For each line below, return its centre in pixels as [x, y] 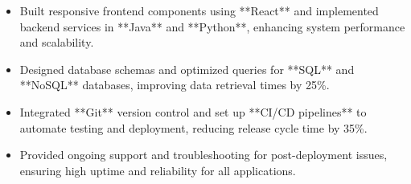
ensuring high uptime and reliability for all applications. [158, 170]
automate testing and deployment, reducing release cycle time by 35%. [193, 127]
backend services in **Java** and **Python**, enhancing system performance [212, 26]
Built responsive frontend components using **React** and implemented [199, 10]
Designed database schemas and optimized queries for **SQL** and [187, 69]
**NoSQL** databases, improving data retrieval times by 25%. [175, 85]
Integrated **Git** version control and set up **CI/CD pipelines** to [193, 111]
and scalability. [57, 42]
